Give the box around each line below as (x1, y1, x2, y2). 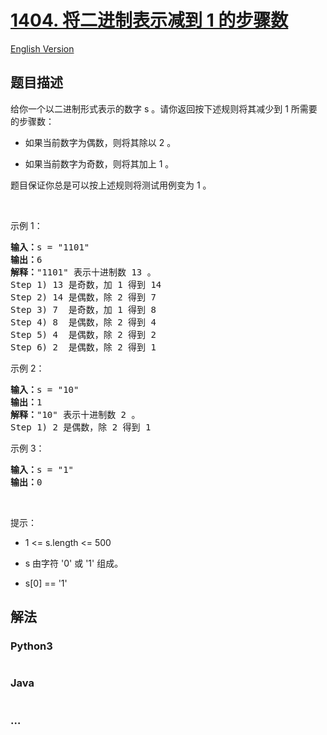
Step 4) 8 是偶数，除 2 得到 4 (10, 316, 157, 328)
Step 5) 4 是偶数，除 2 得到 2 (10, 329, 157, 340)
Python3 (10, 639, 53, 653)
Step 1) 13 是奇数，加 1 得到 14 (10, 279, 162, 290)
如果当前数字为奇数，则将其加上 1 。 (24, 157, 175, 170)
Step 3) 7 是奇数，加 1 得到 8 (10, 304, 157, 315)
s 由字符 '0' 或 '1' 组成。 (24, 557, 124, 569)
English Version (10, 42, 75, 55)
